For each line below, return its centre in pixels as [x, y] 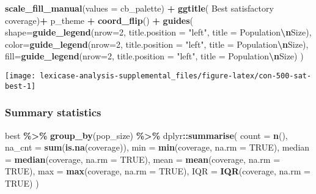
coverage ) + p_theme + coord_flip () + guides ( [99, 20]
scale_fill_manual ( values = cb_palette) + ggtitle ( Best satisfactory [139, 8]
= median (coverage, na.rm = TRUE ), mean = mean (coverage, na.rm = [143, 159]
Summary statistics [53, 112]
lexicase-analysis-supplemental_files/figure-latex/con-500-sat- [176, 76]
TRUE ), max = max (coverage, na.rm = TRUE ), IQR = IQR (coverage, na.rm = [158, 171]
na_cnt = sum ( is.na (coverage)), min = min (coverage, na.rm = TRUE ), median [157, 147]
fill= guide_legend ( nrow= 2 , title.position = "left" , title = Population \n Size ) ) [154, 56]
